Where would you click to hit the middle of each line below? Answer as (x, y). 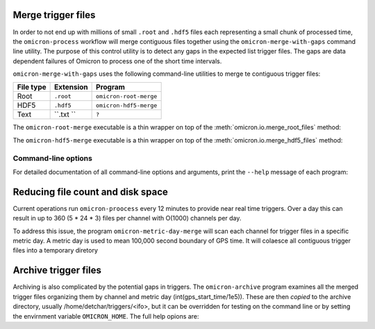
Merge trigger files (54, 15)
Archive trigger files (57, 270)
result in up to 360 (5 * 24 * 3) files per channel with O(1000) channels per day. (127, 218)
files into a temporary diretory (56, 250)
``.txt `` (65, 115)
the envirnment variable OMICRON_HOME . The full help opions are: (106, 316)
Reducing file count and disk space (90, 192)
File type (32, 87)
